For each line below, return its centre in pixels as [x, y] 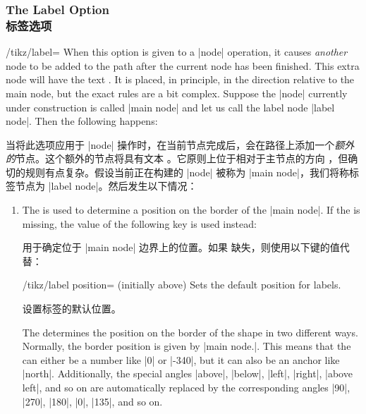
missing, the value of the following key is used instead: [139, 223]
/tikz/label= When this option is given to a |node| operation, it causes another [177, 52]
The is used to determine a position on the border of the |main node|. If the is [191, 210]
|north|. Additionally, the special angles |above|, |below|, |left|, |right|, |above [187, 373]
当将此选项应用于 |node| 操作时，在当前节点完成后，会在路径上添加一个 [170, 144]
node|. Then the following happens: [82, 121]
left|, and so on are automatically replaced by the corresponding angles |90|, [186, 388]
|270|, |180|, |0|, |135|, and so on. [92, 401]
